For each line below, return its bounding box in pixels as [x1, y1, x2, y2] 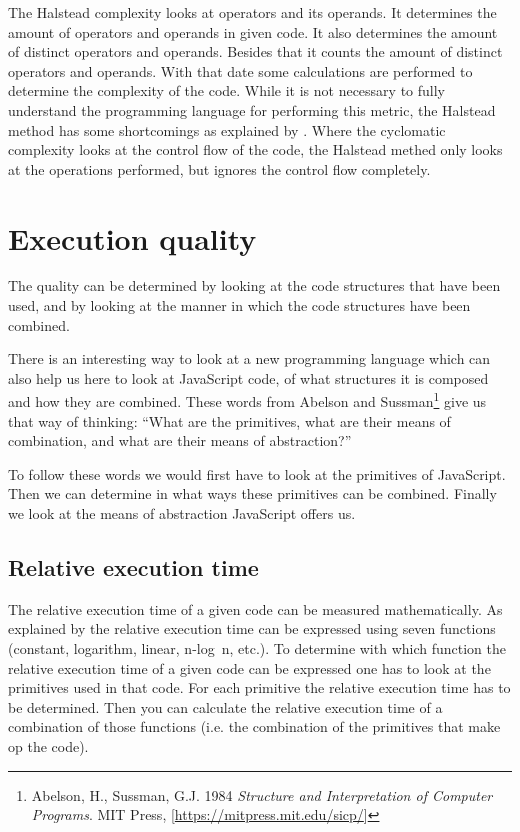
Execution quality [8, 217, 257, 258]
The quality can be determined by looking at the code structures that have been [8, 275, 501, 296]
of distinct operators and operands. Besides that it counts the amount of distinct [8, 41, 503, 62]
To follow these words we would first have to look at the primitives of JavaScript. [8, 463, 506, 484]
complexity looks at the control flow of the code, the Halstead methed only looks [8, 139, 503, 160]
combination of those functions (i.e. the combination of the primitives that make [8, 716, 501, 737]
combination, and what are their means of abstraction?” [8, 430, 352, 451]
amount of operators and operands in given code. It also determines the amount [8, 21, 498, 42]
